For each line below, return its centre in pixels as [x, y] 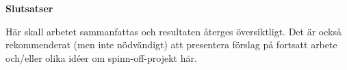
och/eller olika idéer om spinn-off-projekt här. [101, 57]
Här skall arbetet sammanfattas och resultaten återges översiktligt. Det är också [173, 31]
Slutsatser [29, 8]
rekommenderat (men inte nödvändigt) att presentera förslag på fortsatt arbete [171, 45]
